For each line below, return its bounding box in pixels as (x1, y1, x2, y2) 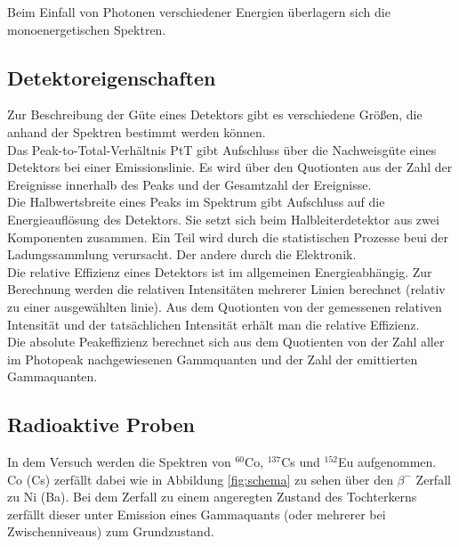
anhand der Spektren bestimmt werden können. (7, 122, 266, 141)
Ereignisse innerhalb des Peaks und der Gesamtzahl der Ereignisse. (7, 175, 372, 193)
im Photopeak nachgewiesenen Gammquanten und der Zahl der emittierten (7, 349, 418, 368)
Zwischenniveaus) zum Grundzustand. (7, 522, 214, 541)
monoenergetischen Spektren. (7, 20, 166, 38)
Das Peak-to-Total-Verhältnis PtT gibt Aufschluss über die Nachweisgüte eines (7, 140, 437, 159)
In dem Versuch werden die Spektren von (7, 453, 231, 471)
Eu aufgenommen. (338, 453, 437, 471)
